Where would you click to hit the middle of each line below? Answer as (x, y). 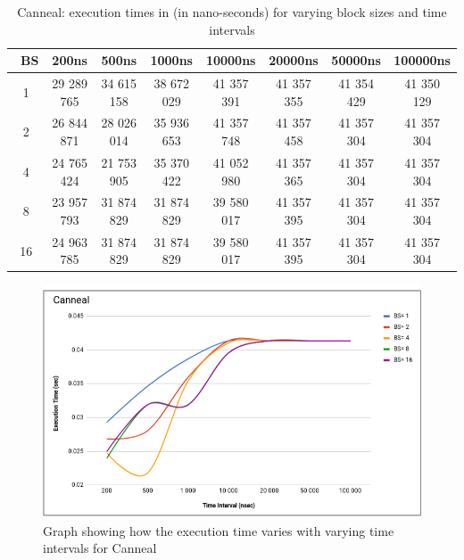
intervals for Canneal (100, 548)
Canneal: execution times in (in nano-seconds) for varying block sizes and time (232, 12)
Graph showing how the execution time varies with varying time (219, 530)
